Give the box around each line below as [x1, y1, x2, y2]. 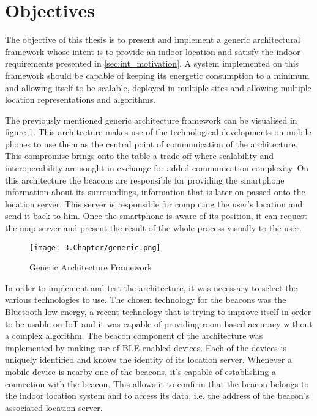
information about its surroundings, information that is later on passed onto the [5, 185, 305, 198]
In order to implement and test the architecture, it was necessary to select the [5, 281, 297, 294]
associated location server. [5, 401, 103, 414]
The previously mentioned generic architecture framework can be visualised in [5, 113, 297, 126]
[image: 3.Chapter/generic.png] [29, 243, 161, 252]
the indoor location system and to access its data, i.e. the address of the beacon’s [5, 389, 310, 402]
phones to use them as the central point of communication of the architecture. [5, 137, 298, 150]
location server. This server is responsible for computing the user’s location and [5, 197, 303, 210]
